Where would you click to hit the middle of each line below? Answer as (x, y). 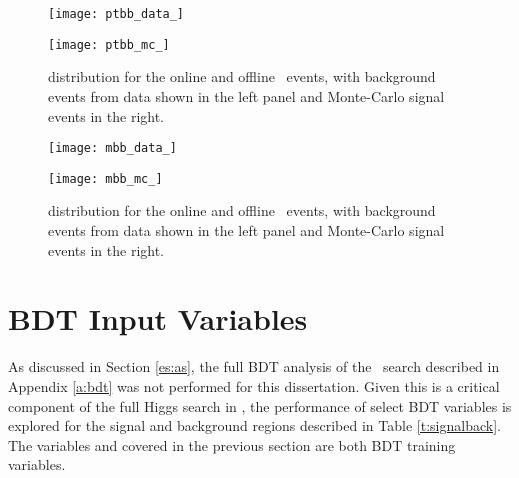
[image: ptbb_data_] (116, 14)
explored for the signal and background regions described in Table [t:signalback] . (254, 425)
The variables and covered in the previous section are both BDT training (232, 444)
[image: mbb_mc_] (105, 178)
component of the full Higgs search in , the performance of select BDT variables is (260, 405)
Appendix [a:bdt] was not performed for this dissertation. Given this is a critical (254, 385)
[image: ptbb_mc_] (109, 44)
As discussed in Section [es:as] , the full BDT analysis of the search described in (254, 366)
